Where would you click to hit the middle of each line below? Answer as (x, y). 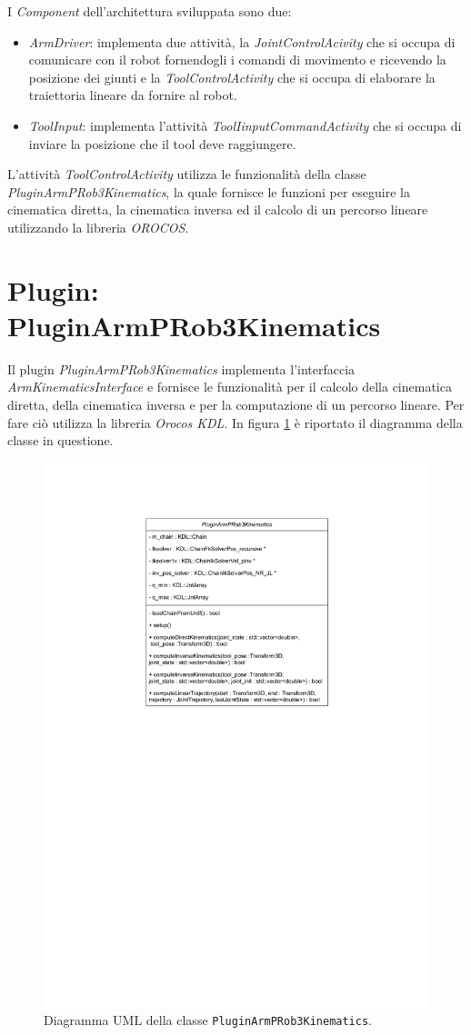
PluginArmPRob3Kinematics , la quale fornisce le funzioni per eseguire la (209, 191)
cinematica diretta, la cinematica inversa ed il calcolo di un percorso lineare (218, 209)
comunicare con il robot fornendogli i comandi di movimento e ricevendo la (237, 60)
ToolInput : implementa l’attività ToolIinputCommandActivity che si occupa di (245, 125)
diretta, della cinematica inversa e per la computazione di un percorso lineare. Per (236, 405)
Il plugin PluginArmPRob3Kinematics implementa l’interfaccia (181, 368)
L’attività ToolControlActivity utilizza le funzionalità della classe (187, 174)
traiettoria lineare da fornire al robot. (133, 95)
